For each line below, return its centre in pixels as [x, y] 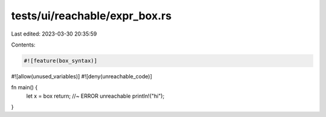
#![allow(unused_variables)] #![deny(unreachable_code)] [81, 76]
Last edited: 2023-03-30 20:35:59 [54, 34]
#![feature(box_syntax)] [61, 61]
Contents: [23, 45]
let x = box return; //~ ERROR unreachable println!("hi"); [95, 96]
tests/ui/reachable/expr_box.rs [91, 16]
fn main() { [24, 87]
